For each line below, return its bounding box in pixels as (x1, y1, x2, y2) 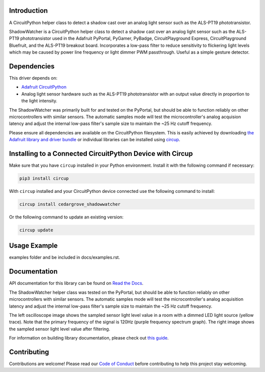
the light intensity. (21, 98, 57, 104)
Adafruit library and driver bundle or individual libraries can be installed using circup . (9, 137, 181, 143)
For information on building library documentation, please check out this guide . (9, 335, 169, 341)
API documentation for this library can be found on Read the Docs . (9, 280, 144, 286)
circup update (19, 227, 53, 233)
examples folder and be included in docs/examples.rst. (9, 254, 120, 260)
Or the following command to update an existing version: (9, 214, 124, 220)
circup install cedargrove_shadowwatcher (19, 201, 121, 207)
